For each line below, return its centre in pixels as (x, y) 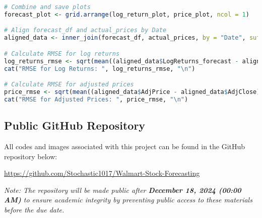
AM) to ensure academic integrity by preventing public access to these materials (128, 200)
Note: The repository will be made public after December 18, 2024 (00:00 (123, 190)
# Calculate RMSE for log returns (62, 53)
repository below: (31, 156)
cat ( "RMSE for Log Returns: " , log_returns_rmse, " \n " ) (100, 69)
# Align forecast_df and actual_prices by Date (85, 30)
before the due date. (34, 209)
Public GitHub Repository (75, 125)
